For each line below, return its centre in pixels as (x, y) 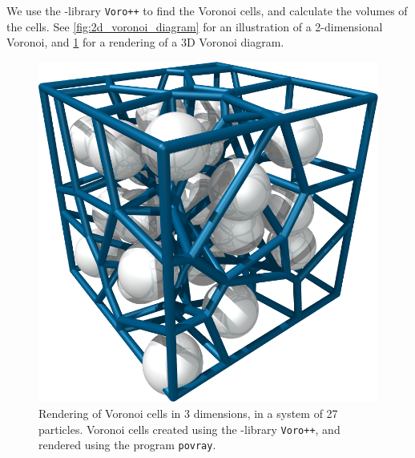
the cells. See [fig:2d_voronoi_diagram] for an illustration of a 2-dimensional (195, 26)
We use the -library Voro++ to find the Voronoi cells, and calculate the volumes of (207, 10)
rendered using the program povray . (127, 445)
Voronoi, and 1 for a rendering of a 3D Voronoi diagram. (145, 42)
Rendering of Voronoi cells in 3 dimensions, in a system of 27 (188, 413)
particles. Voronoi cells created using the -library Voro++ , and (189, 429)
